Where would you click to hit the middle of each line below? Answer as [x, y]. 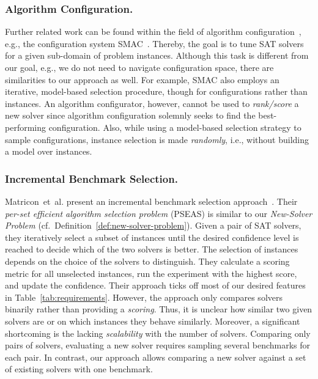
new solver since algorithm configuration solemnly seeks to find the [130, 115]
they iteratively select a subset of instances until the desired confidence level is [152, 237]
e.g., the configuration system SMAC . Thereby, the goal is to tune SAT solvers [154, 43]
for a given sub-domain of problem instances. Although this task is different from [157, 55]
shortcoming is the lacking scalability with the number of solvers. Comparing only [158, 333]
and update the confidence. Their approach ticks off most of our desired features [155, 285]
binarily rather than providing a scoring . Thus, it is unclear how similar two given [159, 309]
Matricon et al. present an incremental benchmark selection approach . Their [151, 201]
